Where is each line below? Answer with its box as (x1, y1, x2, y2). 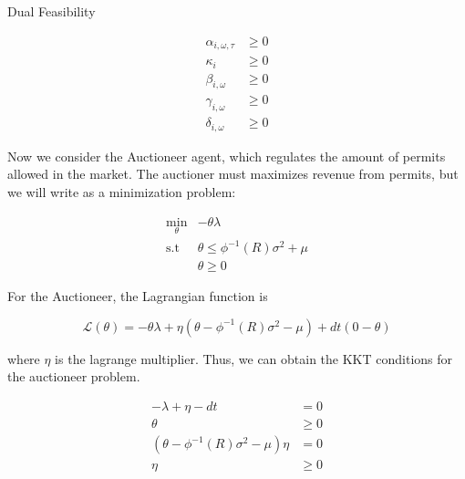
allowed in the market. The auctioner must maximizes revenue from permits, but (7, 164, 459, 183)
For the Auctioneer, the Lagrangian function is (7, 286, 268, 306)
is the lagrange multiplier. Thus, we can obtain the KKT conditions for (55, 349, 453, 368)
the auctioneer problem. (7, 367, 140, 386)
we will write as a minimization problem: (7, 182, 236, 201)
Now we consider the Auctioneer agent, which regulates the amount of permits (7, 146, 446, 165)
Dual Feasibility (7, 2, 96, 20)
